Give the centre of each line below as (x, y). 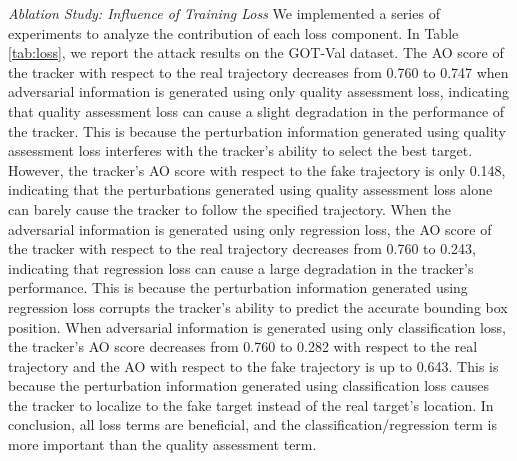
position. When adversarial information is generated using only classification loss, (257, 326)
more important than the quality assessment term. (162, 444)
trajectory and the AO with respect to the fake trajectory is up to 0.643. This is (253, 365)
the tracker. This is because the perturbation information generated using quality (257, 130)
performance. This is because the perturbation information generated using (238, 287)
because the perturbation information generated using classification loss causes (249, 385)
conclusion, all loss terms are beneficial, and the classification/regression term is (252, 424)
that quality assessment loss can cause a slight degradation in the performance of (256, 110)
